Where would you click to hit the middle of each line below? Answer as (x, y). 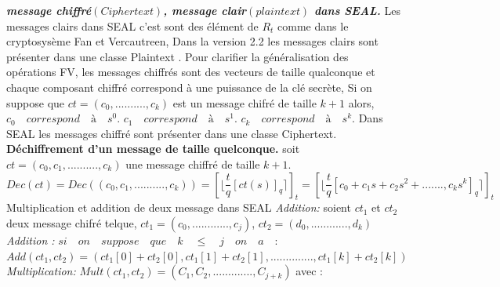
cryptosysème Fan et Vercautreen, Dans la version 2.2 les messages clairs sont (192, 41)
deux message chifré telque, (72, 222)
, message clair (205, 10)
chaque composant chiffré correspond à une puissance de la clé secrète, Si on (189, 87)
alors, (361, 102)
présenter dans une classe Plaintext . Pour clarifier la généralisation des (178, 56)
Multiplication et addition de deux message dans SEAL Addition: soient (179, 207)
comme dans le (313, 25)
